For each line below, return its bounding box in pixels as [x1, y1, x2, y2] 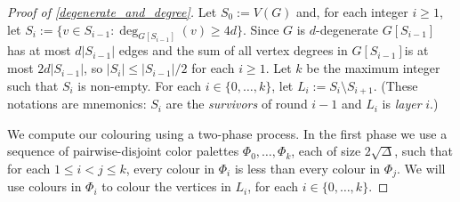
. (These [373, 76, 418, 94]
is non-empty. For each [77, 76, 202, 94]
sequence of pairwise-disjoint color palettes [7, 141, 239, 160]
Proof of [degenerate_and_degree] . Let [7, 3, 217, 20]
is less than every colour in [234, 158, 381, 177]
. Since [242, 20, 279, 38]
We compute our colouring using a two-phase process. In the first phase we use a [7, 124, 448, 142]
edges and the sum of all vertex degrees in [118, 41, 348, 60]
